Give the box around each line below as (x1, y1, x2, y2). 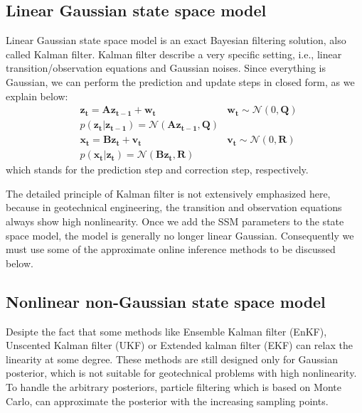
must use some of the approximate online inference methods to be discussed (6, 242, 336, 257)
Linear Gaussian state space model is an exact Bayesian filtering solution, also (6, 33, 346, 48)
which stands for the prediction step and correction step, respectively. (6, 162, 309, 177)
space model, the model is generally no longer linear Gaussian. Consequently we (6, 227, 354, 242)
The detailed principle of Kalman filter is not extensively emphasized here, (6, 186, 331, 200)
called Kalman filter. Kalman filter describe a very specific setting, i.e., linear (6, 46, 342, 61)
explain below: (6, 88, 68, 103)
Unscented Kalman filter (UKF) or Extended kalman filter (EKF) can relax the (6, 338, 353, 353)
